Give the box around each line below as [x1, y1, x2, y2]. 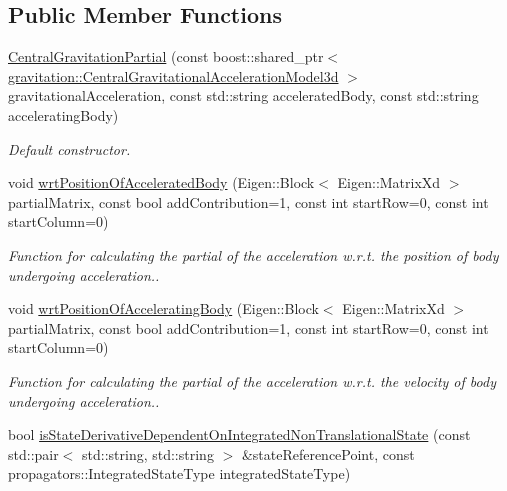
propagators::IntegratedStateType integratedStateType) [8, 463, 351, 484]
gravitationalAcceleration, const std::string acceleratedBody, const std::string [8, 85, 479, 106]
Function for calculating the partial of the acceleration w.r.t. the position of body [8, 244, 499, 265]
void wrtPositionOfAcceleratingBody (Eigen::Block [8, 298, 319, 319]
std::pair [8, 443, 59, 464]
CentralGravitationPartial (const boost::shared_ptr [8, 46, 324, 67]
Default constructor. [8, 138, 131, 159]
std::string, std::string [82, 443, 214, 464]
